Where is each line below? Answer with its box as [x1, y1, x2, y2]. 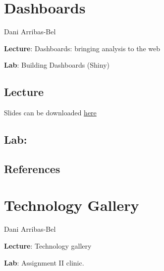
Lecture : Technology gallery [4, 240, 92, 251]
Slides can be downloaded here [4, 107, 97, 118]
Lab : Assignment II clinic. [4, 257, 84, 268]
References [4, 161, 60, 176]
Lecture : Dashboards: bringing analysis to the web [4, 43, 161, 53]
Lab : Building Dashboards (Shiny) [4, 60, 109, 70]
